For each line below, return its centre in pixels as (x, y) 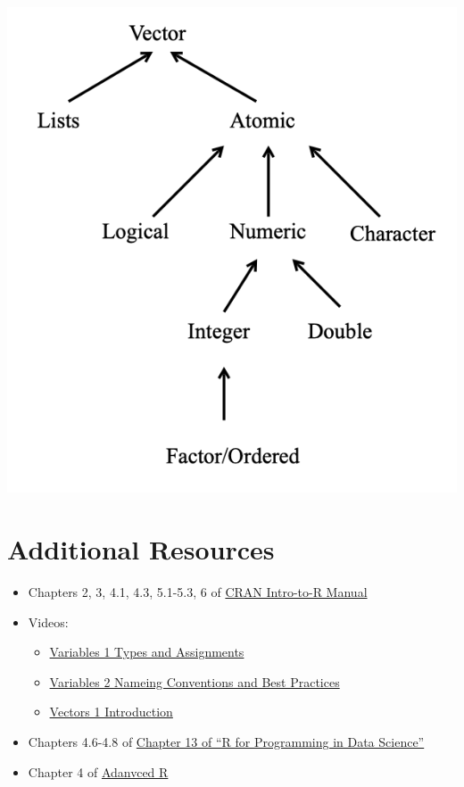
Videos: (48, 621)
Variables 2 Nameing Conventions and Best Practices (195, 681)
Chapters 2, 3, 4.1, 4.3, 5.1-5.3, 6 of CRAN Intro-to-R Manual (198, 591)
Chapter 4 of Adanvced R (98, 771)
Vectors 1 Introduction (111, 712)
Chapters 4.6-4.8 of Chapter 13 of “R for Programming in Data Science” (226, 741)
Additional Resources (141, 549)
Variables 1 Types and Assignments (147, 652)
